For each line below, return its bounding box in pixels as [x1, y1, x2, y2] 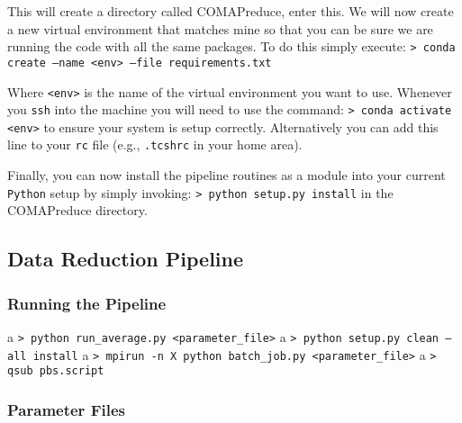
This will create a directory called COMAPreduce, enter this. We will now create [7, 2, 454, 20]
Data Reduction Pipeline [7, 245, 244, 273]
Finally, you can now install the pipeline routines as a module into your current [7, 166, 446, 184]
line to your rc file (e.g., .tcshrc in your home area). [7, 135, 303, 154]
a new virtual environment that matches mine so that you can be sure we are [7, 19, 433, 38]
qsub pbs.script [7, 364, 104, 378]
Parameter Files [7, 398, 125, 420]
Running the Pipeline [7, 292, 167, 314]
